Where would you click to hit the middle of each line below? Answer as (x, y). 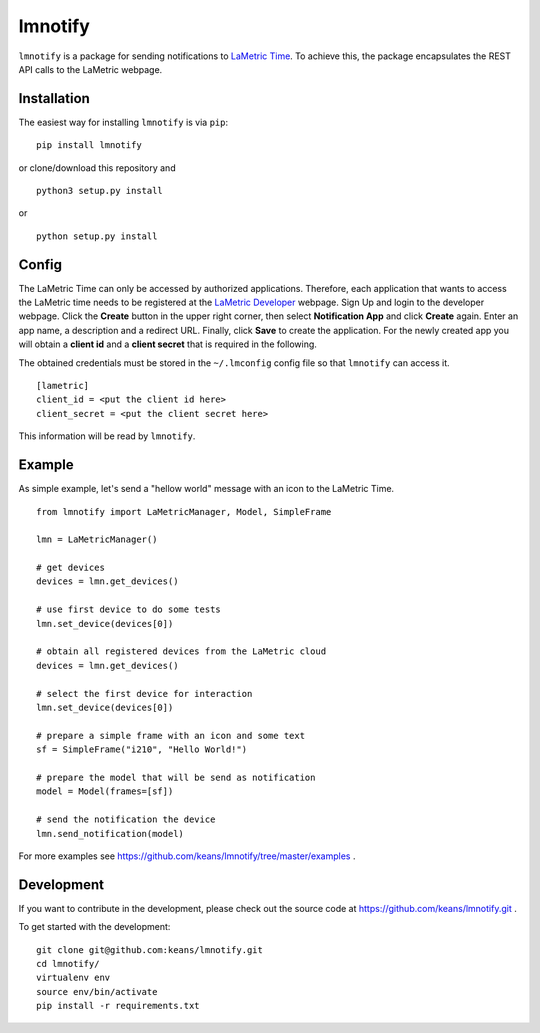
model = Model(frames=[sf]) (105, 791)
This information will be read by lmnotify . (107, 436)
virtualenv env (73, 978)
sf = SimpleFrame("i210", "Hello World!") (142, 749)
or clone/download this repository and (97, 167)
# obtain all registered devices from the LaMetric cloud (181, 651)
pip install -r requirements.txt (118, 1006)
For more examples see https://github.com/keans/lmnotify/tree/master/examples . (187, 856)
